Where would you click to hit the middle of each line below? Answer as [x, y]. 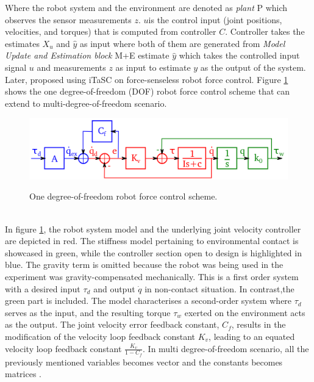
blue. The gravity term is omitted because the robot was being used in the [144, 265]
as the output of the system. [253, 67]
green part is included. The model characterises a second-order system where [148, 301]
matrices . [23, 374]
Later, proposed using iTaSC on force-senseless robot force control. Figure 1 [147, 79]
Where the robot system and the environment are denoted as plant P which [146, 7]
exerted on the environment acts [245, 312]
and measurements [71, 67]
